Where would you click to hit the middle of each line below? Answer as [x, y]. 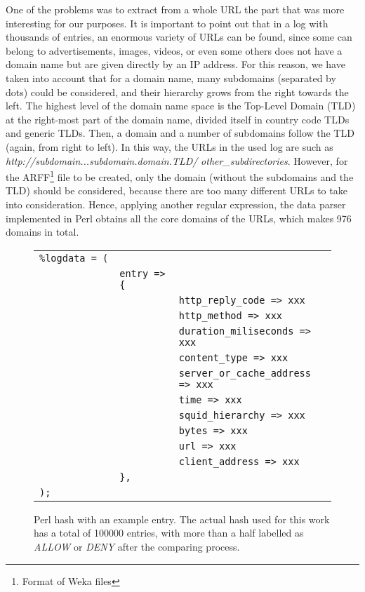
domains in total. [42, 232]
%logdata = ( [74, 258]
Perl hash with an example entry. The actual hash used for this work [182, 519]
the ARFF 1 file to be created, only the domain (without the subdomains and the [180, 176]
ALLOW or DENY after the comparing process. [137, 546]
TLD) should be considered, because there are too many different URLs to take [177, 190]
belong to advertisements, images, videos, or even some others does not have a [174, 50]
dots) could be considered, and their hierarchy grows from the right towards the [177, 92]
